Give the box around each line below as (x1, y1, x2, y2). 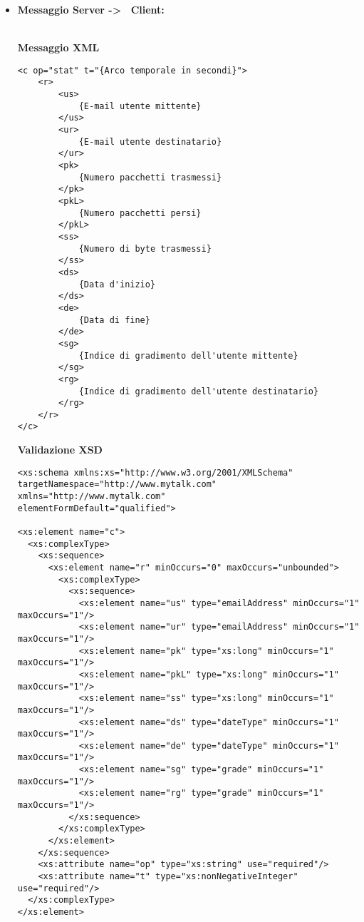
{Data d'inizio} (78, 279, 156, 290)
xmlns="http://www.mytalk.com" (17, 491, 166, 502)
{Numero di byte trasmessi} (78, 243, 212, 254)
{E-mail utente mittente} (78, 101, 202, 111)
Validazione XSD (17, 442, 103, 457)
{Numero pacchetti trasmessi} (78, 172, 222, 183)
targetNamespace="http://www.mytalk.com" (17, 479, 217, 490)
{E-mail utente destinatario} (78, 136, 222, 147)
